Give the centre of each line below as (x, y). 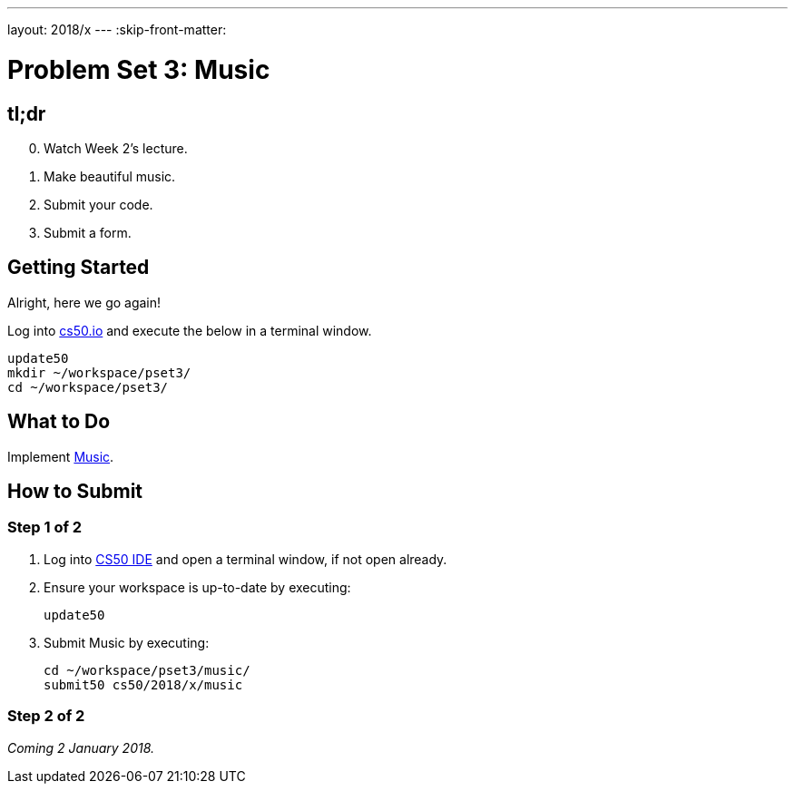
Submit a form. (88, 232)
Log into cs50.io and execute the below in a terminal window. (190, 330)
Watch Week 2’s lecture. (116, 148)
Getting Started (79, 268)
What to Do (59, 422)
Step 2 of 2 (46, 716)
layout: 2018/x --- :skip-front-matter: (117, 29)
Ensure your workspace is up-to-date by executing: (197, 587)
